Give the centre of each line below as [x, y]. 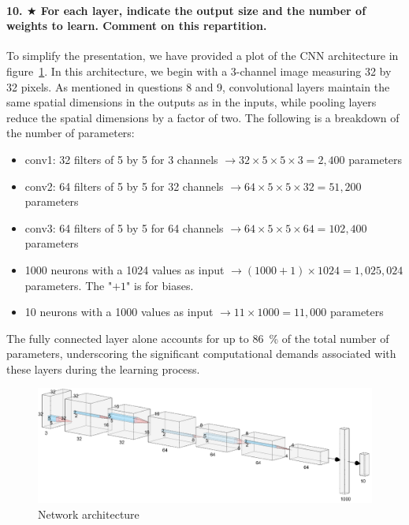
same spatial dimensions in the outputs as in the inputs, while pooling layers [191, 102]
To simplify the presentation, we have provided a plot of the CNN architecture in [203, 56]
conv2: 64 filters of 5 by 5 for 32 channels [124, 186]
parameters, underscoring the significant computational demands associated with [201, 354]
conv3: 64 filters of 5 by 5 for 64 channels [124, 227]
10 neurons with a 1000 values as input [119, 312]
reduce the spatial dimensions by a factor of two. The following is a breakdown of [203, 117]
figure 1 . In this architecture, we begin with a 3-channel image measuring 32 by [199, 71]
